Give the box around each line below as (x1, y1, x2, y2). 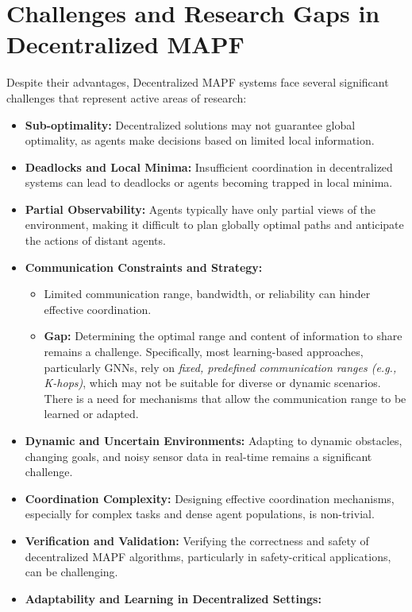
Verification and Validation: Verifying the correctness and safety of (25, 532, 369, 548)
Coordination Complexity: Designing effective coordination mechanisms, (25, 490, 395, 506)
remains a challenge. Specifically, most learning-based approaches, (44, 343, 364, 360)
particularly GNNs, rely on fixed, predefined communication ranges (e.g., (44, 358, 397, 375)
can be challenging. (25, 564, 118, 580)
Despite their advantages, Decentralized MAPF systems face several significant (6, 74, 389, 91)
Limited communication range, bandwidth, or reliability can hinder (44, 285, 371, 302)
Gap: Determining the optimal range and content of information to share (44, 327, 402, 344)
